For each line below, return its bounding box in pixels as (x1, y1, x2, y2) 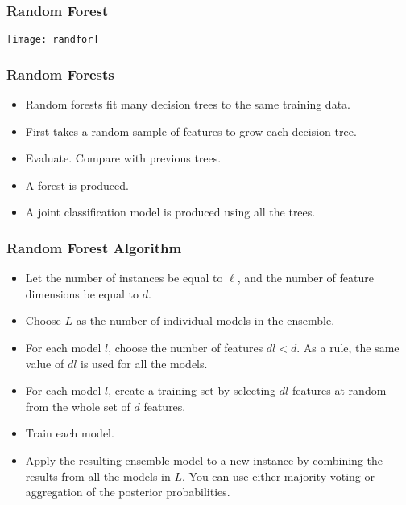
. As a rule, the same (296, 339, 400, 356)
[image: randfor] (6, 34, 99, 46)
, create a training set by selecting (108, 382, 276, 399)
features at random (292, 382, 387, 399)
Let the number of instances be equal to (25, 269, 223, 286)
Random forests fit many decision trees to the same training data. (25, 96, 350, 113)
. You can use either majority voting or (181, 467, 375, 484)
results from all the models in (25, 467, 171, 484)
